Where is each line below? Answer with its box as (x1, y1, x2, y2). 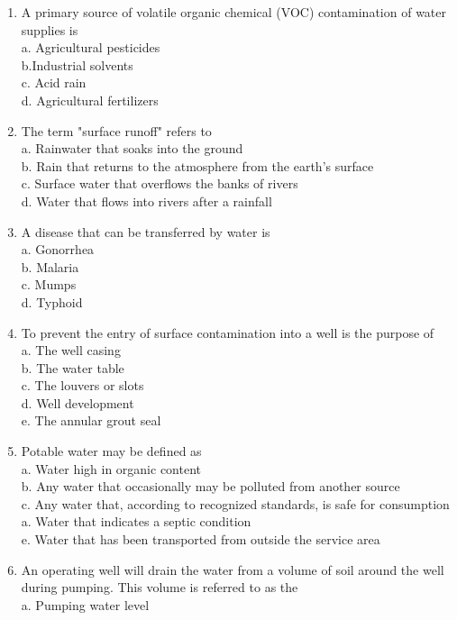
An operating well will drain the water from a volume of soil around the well (21, 560, 444, 579)
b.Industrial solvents (21, 55, 133, 74)
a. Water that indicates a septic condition (21, 512, 251, 531)
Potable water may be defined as (21, 442, 202, 460)
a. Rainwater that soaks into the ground (21, 139, 243, 158)
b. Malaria (21, 257, 79, 276)
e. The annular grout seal (21, 411, 161, 430)
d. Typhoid (21, 292, 83, 311)
